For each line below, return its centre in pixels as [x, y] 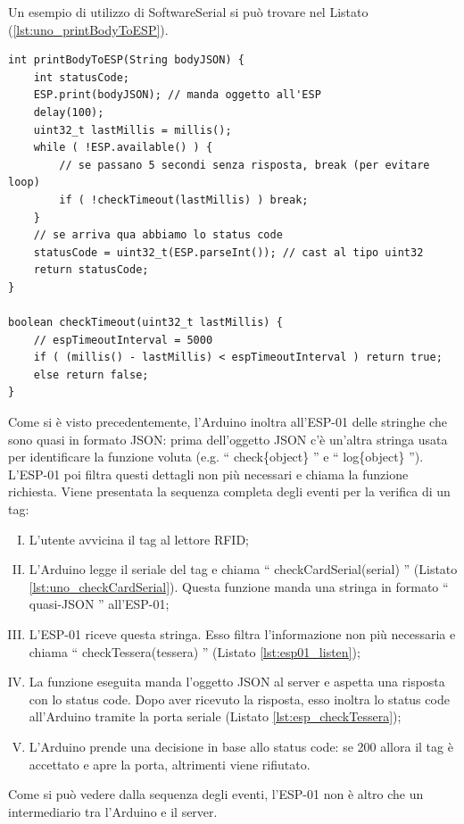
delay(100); [69, 112]
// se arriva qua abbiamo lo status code [158, 235]
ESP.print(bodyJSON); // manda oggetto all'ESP [177, 95]
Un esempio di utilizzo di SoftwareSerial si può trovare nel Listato [188, 12]
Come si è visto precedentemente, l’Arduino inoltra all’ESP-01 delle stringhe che [228, 422]
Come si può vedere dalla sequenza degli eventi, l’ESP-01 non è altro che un [216, 794]
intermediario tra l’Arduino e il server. [113, 811]
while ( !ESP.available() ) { [123, 148]
